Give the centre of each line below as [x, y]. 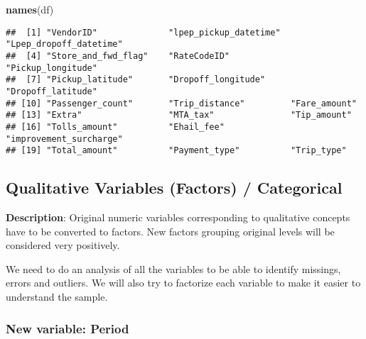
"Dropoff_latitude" [52, 91]
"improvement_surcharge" [64, 139]
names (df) [30, 9]
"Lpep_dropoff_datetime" [64, 44]
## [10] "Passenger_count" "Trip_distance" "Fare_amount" [181, 103]
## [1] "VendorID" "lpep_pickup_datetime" [143, 32]
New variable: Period [68, 328]
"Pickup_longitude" [52, 68]
